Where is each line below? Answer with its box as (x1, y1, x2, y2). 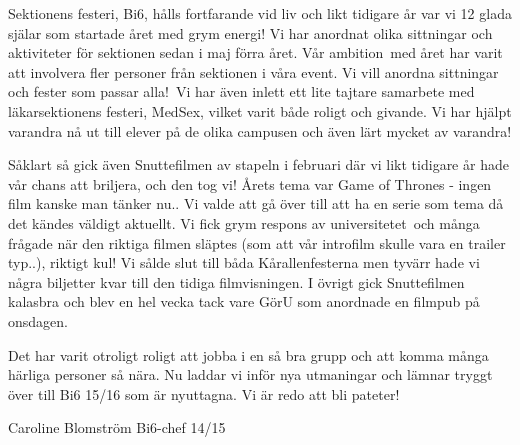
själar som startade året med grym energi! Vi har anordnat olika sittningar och (8, 22, 493, 43)
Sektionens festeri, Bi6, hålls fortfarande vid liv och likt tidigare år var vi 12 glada (8, 3, 512, 23)
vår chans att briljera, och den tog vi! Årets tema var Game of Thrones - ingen (8, 173, 492, 194)
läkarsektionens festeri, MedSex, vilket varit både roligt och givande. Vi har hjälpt (8, 100, 512, 121)
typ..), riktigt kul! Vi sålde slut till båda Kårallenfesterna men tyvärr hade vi (8, 252, 480, 273)
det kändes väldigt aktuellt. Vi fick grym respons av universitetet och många (8, 212, 480, 233)
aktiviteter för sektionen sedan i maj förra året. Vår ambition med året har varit (8, 42, 503, 63)
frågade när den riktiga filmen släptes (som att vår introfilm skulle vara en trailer (8, 232, 506, 253)
